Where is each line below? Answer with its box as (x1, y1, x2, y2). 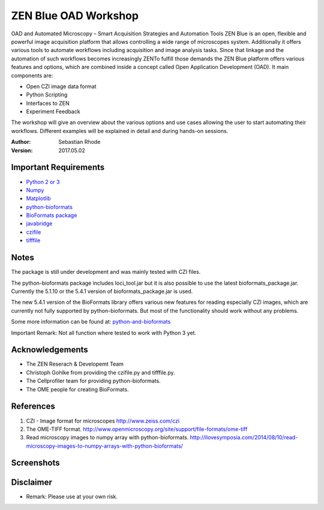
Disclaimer (11, 477, 52, 487)
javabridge (26, 220, 53, 227)
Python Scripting (26, 91, 68, 98)
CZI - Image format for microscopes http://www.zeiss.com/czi (26, 417, 180, 424)
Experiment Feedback (26, 108, 80, 115)
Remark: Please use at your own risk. (26, 493, 118, 500)
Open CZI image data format (26, 83, 97, 90)
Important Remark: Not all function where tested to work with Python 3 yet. (11, 329, 197, 336)
